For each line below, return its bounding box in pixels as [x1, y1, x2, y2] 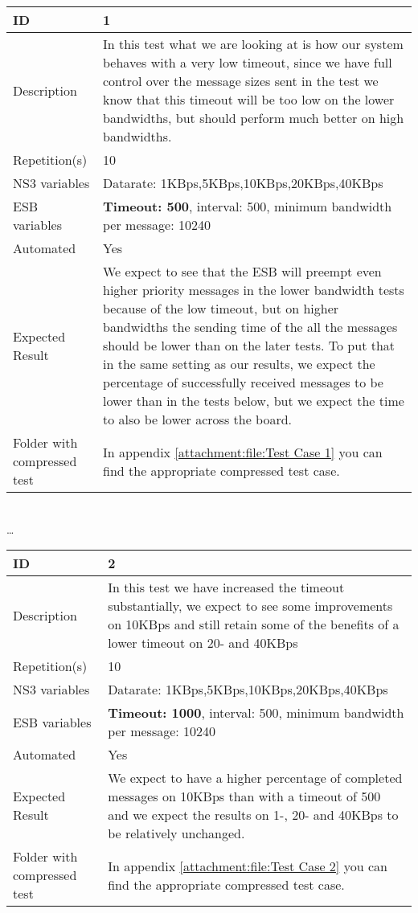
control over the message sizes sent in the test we [103, 72, 379, 90]
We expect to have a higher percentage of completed [108, 768, 403, 788]
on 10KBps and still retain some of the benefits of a [108, 615, 400, 634]
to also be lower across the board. [103, 410, 293, 428]
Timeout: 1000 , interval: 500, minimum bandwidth [108, 703, 404, 723]
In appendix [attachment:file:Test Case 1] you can [103, 442, 383, 461]
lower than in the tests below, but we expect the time [103, 391, 404, 410]
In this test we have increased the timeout [108, 578, 345, 597]
